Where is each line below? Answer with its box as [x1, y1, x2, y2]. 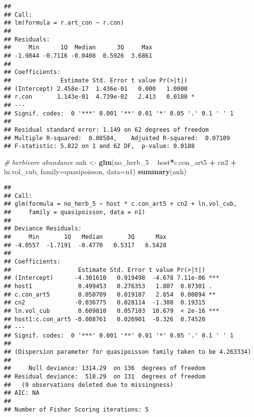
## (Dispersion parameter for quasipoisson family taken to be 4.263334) [4, 348, 252, 356]
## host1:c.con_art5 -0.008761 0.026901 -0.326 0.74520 [4, 315, 206, 323]
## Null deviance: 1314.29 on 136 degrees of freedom [4, 365, 206, 372]
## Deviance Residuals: [4, 225, 82, 232]
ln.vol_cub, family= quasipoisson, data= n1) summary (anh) [4, 166, 186, 177]
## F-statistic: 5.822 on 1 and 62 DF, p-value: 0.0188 [4, 143, 195, 150]
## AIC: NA [4, 389, 39, 397]
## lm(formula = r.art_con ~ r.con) [4, 19, 124, 27]
